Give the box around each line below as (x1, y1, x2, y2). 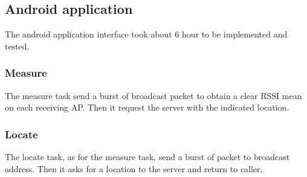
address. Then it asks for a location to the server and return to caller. (5, 162, 263, 175)
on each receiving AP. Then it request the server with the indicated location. (5, 101, 289, 114)
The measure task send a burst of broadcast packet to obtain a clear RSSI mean (5, 89, 302, 101)
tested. (5, 39, 30, 52)
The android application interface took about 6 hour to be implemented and (5, 28, 288, 40)
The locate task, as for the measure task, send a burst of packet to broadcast (5, 150, 290, 163)
